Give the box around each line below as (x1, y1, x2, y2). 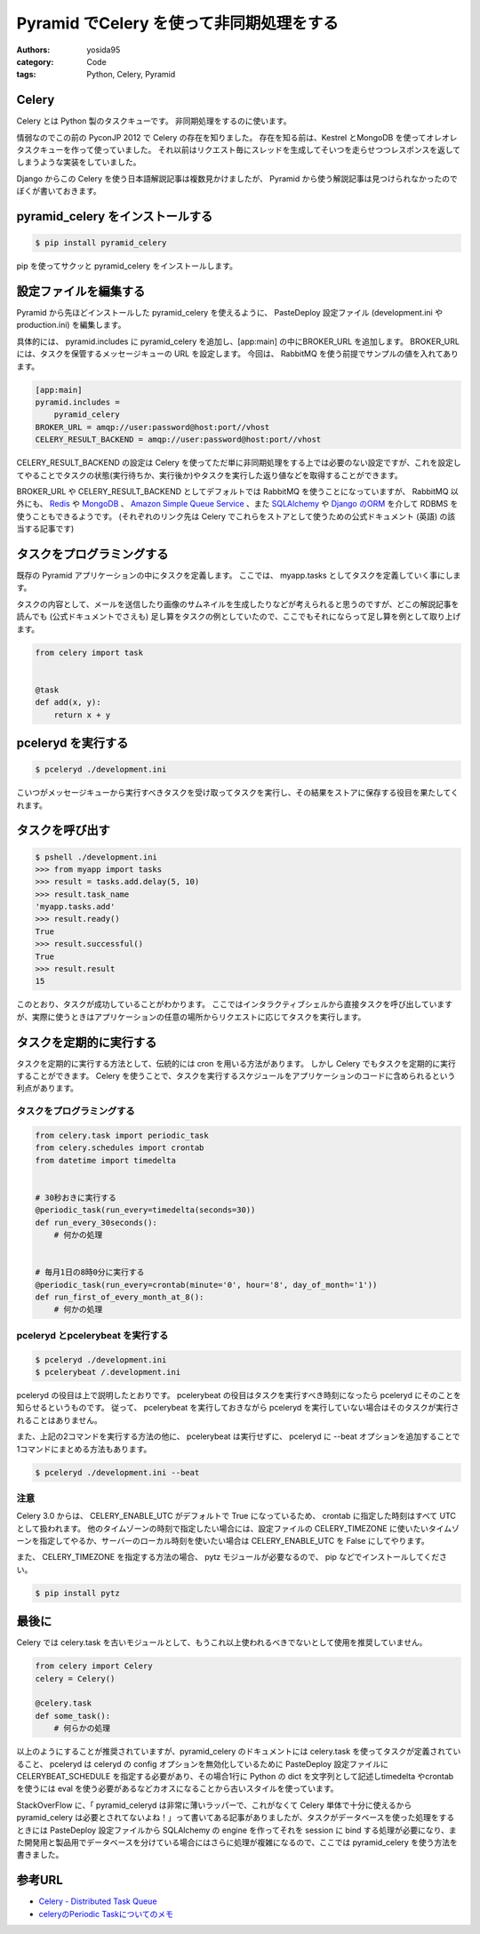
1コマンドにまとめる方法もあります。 (16, 1443, 152, 1454)
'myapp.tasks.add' (35, 902, 116, 912)
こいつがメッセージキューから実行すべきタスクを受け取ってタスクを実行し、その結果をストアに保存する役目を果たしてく (16, 787, 460, 798)
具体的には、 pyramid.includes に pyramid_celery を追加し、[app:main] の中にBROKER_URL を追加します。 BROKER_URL (16, 336, 460, 347)
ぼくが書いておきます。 (16, 186, 101, 196)
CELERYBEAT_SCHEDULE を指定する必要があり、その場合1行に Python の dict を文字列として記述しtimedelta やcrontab (16, 1771, 454, 1782)
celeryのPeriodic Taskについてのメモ (38, 1908, 173, 1919)
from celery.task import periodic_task (35, 1131, 209, 1141)
